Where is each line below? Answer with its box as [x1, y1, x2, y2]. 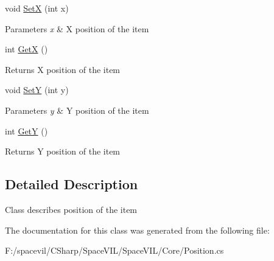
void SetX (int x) [5, 2, 69, 14]
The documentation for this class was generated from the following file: [5, 223, 270, 236]
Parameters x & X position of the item [5, 22, 149, 35]
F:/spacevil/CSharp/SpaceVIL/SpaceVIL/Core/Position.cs [5, 244, 224, 257]
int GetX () [5, 43, 48, 55]
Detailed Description [5, 175, 138, 193]
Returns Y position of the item [5, 145, 121, 158]
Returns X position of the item [5, 63, 121, 75]
